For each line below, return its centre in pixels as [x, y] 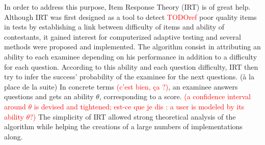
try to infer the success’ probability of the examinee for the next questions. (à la [129, 77]
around [15, 106]
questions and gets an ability [49, 96]
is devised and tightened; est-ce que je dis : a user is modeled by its [139, 106]
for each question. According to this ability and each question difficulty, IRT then [131, 66]
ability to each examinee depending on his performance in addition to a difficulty [131, 56]
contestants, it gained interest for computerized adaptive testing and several [123, 36]
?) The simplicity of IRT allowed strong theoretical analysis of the [133, 116]
